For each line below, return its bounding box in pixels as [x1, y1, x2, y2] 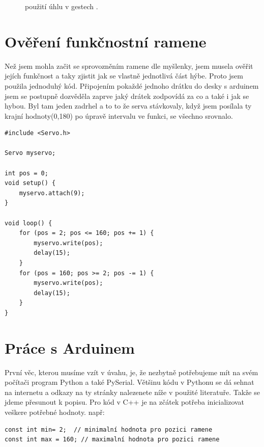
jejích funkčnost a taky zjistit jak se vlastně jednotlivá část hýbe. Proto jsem [5, 70, 243, 81]
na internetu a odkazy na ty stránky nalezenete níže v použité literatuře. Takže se [5, 386, 260, 397]
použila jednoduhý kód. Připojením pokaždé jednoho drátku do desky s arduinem [5, 80, 259, 91]
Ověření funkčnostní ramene [5, 31, 207, 51]
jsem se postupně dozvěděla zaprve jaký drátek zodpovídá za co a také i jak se [5, 90, 249, 101]
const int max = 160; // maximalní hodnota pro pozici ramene [5, 436, 220, 443]
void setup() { [5, 179, 56, 187]
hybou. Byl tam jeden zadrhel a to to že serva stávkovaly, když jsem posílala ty [5, 100, 252, 111]
